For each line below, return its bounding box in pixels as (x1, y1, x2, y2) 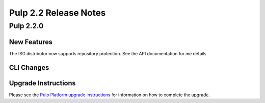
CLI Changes (9, 63, 49, 72)
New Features (9, 38, 53, 46)
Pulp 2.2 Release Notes (9, 7, 106, 18)
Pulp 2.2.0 (9, 21, 44, 30)
